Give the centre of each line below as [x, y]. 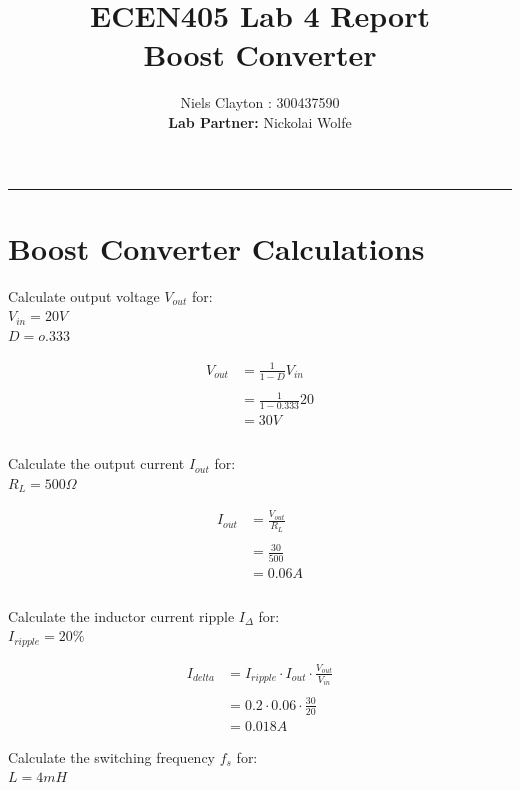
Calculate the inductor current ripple [121, 615]
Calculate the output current [96, 463]
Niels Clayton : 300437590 [260, 102]
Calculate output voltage [84, 295]
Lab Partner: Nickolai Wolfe [260, 121]
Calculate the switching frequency [112, 756]
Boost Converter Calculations [216, 247]
